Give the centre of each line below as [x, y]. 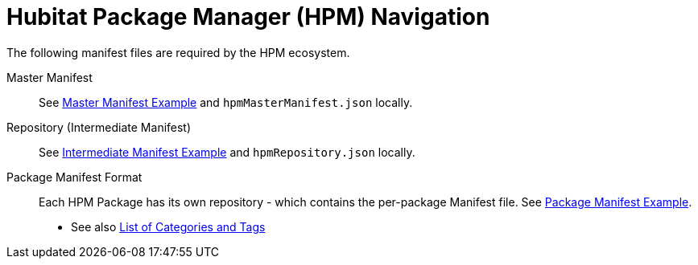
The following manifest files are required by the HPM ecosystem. [178, 52]
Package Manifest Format [74, 177]
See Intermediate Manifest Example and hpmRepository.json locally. [227, 152]
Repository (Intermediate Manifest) [99, 127]
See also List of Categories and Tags [168, 226]
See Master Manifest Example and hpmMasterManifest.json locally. [226, 102]
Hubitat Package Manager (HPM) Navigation [248, 17]
